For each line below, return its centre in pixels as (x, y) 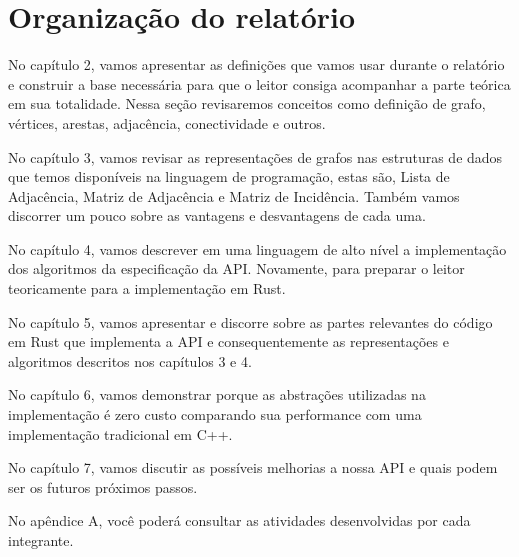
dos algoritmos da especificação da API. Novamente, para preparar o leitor (236, 268)
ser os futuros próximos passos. (103, 486)
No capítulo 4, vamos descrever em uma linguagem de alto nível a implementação (257, 248)
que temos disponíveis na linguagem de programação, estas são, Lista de (229, 176)
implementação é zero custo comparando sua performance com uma (215, 414)
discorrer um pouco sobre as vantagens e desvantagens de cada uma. (217, 215)
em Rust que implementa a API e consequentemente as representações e (228, 341)
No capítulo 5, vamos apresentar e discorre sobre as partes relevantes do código (250, 321)
